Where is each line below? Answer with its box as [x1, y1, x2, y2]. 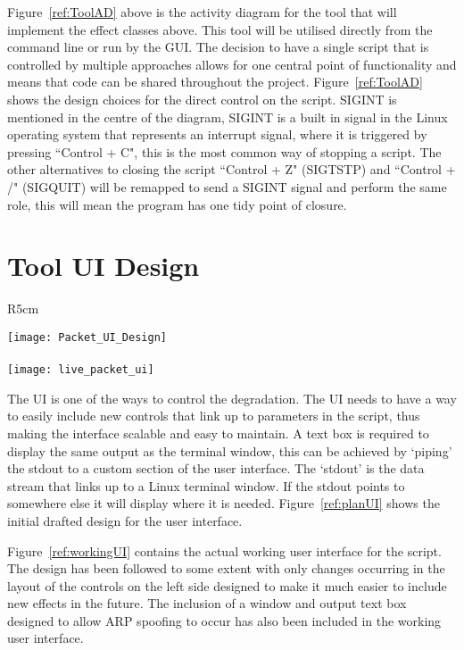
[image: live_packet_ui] [7, 363, 154, 377]
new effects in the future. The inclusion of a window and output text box [7, 594, 407, 612]
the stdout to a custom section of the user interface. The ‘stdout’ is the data [7, 459, 425, 478]
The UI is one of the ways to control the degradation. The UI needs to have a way [7, 388, 457, 407]
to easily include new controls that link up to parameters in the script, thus [7, 406, 420, 425]
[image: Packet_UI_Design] [7, 330, 167, 344]
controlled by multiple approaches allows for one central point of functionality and [7, 54, 457, 73]
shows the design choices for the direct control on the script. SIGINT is [7, 89, 397, 108]
